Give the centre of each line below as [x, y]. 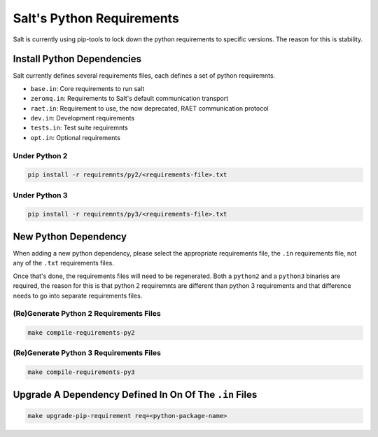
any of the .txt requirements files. [64, 263]
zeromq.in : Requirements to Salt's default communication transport [129, 99]
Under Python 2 [40, 155]
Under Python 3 [40, 195]
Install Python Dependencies [77, 59]
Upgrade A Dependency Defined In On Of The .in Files [135, 395]
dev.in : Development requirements [83, 118]
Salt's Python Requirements [96, 18]
